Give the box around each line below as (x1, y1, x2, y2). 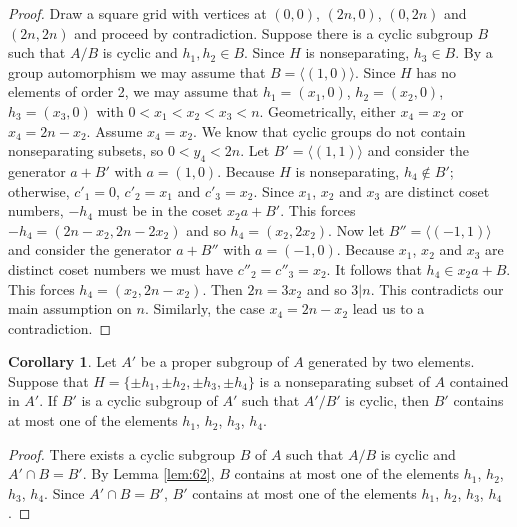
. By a (455, 42, 493, 63)
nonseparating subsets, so (8, 140, 164, 161)
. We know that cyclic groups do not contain (193, 120, 466, 141)
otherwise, (8, 180, 70, 201)
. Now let (328, 219, 385, 240)
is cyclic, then (345, 390, 430, 411)
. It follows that (326, 258, 422, 279)
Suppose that (8, 370, 89, 391)
